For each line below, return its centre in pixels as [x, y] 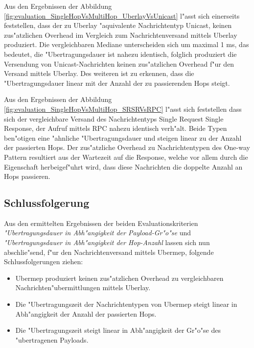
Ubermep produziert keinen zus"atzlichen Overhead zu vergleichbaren [119, 278]
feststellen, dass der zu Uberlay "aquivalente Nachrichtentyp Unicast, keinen [118, 25]
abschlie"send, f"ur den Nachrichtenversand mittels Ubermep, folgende [109, 252]
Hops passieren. [27, 176]
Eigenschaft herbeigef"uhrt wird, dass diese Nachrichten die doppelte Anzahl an [123, 166]
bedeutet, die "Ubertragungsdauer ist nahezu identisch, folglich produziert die [120, 54]
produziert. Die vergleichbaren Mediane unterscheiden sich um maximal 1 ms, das [127, 44]
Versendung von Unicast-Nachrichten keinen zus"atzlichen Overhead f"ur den [119, 63]
